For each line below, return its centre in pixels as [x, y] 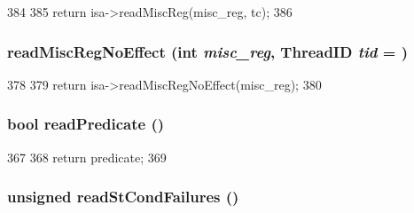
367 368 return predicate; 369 [87, 157]
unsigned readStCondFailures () [123, 197]
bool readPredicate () [86, 124]
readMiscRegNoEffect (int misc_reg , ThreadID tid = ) [207, 51]
